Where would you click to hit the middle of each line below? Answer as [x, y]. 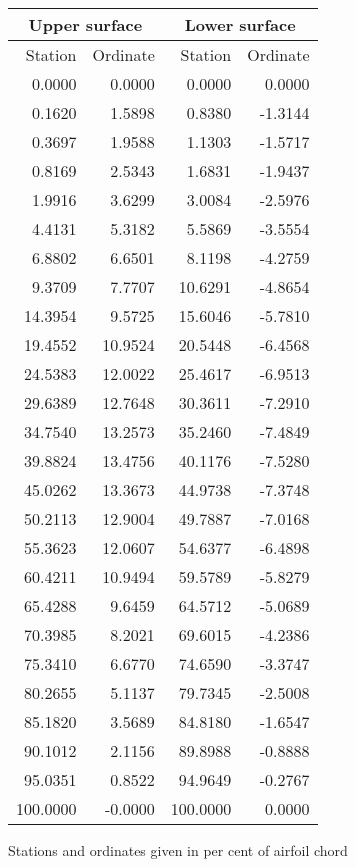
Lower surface [240, 24]
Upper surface [85, 24]
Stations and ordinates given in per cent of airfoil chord [178, 850]
